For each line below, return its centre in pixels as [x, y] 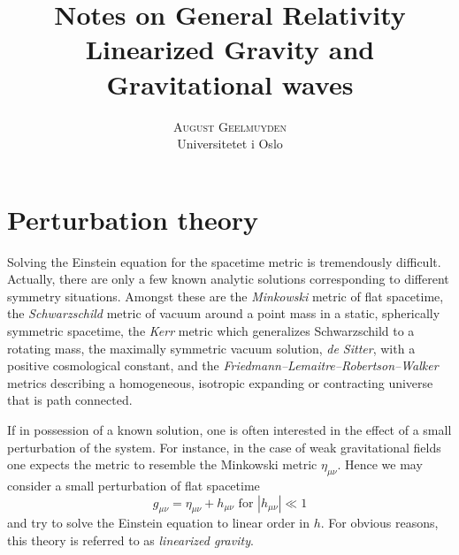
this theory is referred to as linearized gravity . [130, 540]
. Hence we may [380, 464]
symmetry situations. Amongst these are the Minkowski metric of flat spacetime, [226, 296]
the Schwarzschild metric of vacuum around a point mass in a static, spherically [224, 313]
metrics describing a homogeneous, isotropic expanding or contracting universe [220, 382]
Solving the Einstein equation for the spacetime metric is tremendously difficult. [224, 261]
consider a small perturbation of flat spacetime [134, 485]
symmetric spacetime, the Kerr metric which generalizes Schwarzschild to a [211, 331]
